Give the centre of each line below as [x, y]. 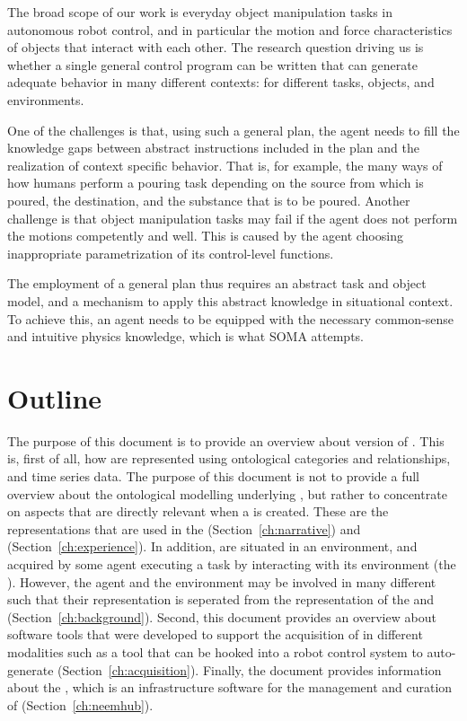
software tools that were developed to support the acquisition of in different [215, 634]
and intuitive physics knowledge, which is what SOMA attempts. [185, 336]
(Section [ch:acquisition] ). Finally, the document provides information [250, 669]
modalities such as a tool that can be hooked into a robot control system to [215, 651]
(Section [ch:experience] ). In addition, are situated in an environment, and [212, 546]
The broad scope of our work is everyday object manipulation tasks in [200, 12]
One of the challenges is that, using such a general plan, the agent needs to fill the [233, 130]
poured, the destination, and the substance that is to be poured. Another [209, 200]
